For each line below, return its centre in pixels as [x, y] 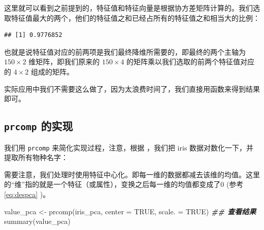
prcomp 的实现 [39, 126]
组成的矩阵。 [52, 71]
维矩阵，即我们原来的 [64, 62]
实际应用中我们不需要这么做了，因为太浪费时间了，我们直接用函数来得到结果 [132, 88]
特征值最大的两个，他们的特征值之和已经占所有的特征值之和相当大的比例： [135, 17]
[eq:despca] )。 [27, 194]
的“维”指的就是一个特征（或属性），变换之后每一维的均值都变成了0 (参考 [124, 184]
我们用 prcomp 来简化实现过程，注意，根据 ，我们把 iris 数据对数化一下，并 [129, 147]
